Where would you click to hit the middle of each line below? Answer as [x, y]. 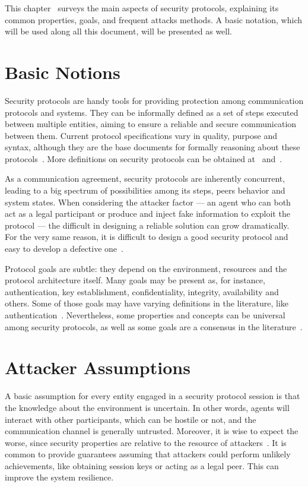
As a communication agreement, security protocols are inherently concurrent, [145, 178]
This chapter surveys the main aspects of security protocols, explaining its [142, 8]
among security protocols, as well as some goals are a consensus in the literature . [154, 326]
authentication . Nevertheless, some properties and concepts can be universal [145, 315]
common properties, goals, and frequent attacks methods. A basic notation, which [154, 19]
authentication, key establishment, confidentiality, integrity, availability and [142, 291]
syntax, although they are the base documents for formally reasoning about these [153, 147]
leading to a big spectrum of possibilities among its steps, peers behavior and [145, 190]
